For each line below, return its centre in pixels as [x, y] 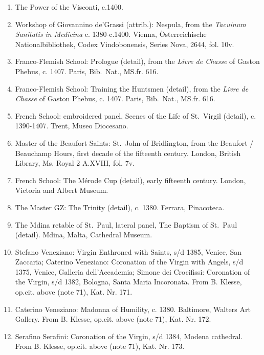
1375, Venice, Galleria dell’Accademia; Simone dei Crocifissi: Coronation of [133, 271]
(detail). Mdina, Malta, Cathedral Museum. [84, 235]
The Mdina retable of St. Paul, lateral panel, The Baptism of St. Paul [126, 224]
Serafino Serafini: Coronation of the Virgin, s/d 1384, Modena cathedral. [129, 336]
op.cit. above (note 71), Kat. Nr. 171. [74, 292]
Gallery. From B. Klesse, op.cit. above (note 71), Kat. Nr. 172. [113, 319]
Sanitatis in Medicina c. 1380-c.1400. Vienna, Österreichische [111, 34]
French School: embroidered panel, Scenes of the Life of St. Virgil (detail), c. [136, 115]
